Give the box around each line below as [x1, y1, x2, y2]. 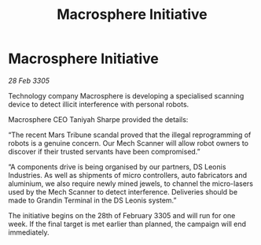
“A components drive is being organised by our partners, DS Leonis [8, 161, 226, 171]
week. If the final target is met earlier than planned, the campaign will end [8, 219, 246, 228]
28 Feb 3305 [8, 76, 50, 85]
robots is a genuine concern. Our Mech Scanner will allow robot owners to [8, 138, 249, 147]
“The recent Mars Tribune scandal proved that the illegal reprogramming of [8, 130, 252, 139]
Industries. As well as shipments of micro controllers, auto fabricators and [8, 170, 248, 180]
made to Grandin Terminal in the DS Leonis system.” [8, 195, 177, 205]
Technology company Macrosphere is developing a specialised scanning [8, 91, 244, 100]
